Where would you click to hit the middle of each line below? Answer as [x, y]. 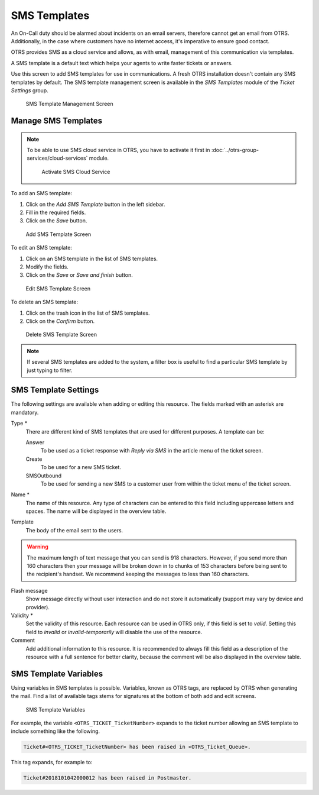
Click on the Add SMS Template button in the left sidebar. [95, 204]
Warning [38, 547]
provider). [38, 607]
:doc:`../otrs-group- [235, 150]
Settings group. [30, 90]
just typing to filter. [50, 370]
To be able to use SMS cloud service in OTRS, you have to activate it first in [118, 150]
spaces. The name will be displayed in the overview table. [96, 511]
